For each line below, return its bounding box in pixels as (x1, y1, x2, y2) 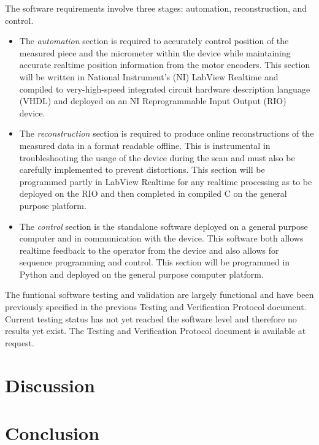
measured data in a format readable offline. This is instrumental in (19, 139, 271, 151)
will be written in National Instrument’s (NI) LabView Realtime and (19, 70, 279, 83)
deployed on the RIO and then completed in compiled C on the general (19, 187, 287, 200)
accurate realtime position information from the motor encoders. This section (19, 58, 310, 71)
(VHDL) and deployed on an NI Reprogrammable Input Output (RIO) (19, 94, 286, 107)
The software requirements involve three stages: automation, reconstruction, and (5, 2, 307, 14)
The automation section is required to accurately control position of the (19, 34, 289, 47)
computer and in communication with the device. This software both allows (19, 232, 304, 245)
